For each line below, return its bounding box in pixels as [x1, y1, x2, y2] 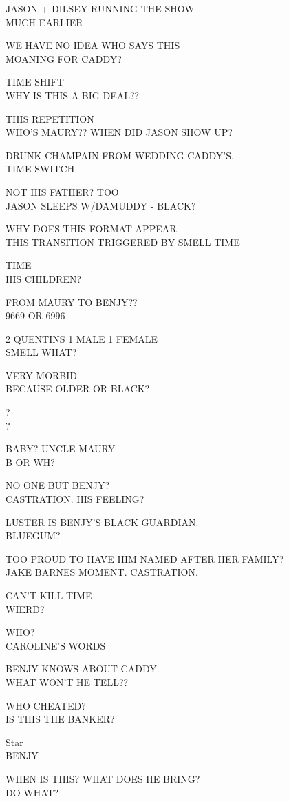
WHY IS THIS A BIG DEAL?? [6, 88, 140, 102]
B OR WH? [6, 454, 55, 469]
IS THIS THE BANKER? [6, 712, 115, 726]
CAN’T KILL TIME [6, 588, 92, 602]
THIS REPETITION [6, 111, 94, 126]
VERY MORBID [6, 368, 78, 382]
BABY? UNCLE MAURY [6, 441, 116, 456]
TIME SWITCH [6, 161, 75, 176]
